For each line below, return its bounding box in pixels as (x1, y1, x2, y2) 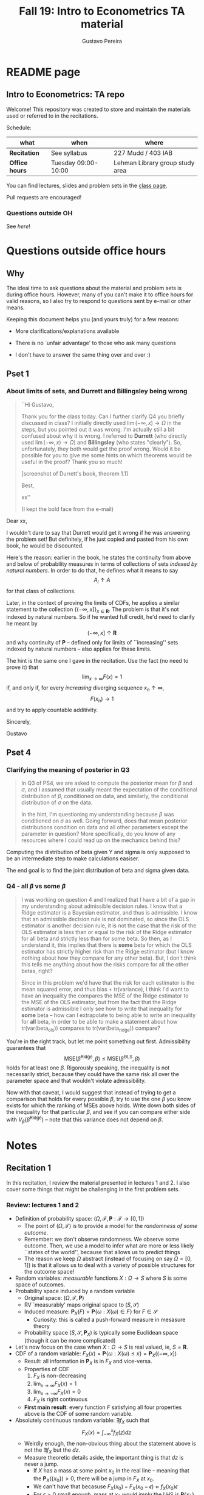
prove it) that (6, 663, 38, 671)
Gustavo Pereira (81, 37, 123, 45)
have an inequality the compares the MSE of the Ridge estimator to (21, 992, 189, 999)
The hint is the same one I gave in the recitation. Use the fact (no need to (6, 657, 189, 665)
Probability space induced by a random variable (15, 1287, 135, 1294)
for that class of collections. (6, 587, 76, 594)
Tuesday (50, 159, 76, 167)
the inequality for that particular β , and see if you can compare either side (6, 1108, 191, 1116)
